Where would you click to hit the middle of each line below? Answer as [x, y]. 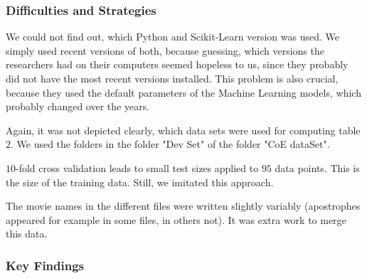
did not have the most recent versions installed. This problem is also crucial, [172, 78]
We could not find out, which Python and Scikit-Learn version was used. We [172, 37]
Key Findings [45, 265]
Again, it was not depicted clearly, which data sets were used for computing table [183, 130]
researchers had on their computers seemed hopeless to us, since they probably [177, 64]
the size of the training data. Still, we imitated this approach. [140, 182]
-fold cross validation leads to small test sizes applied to [137, 167]
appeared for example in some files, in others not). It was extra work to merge [176, 219]
